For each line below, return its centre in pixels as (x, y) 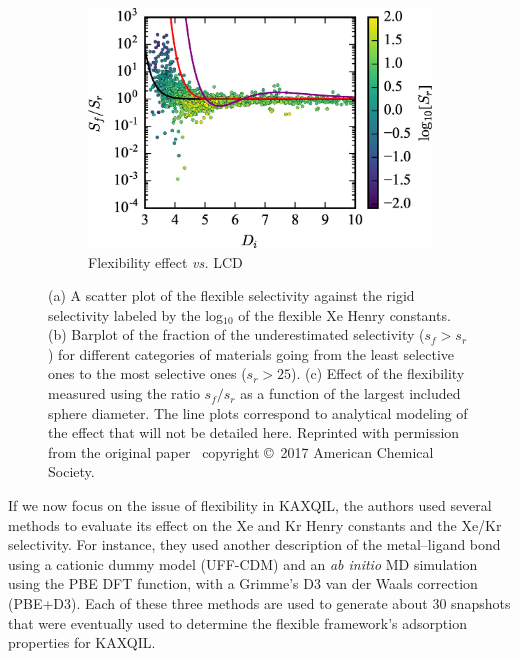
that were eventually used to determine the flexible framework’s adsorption (237, 622)
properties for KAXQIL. (82, 642)
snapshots (481, 603)
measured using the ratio (124, 393)
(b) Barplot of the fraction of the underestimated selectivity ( (236, 334)
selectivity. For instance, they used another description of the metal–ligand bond (254, 544)
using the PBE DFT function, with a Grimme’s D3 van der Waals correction (243, 583)
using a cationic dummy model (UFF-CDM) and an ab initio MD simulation (243, 563)
